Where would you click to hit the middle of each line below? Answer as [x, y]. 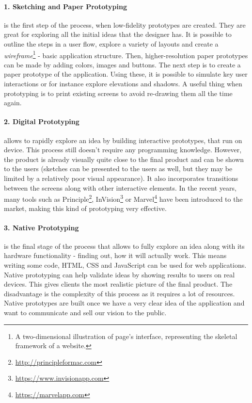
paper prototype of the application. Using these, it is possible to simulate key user [126, 74]
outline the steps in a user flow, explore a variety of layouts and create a [111, 43]
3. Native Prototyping [41, 227]
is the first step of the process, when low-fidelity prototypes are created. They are [125, 24]
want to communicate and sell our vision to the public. [85, 312]
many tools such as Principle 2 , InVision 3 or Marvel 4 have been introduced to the [123, 198]
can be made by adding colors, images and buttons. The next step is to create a [122, 64]
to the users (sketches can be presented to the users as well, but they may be [118, 169]
